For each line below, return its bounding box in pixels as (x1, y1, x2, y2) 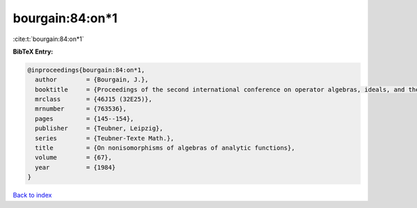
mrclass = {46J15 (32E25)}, (35, 95, 153, 104)
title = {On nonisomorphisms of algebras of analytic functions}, (35, 144, 295, 152)
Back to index (13, 191, 52, 200)
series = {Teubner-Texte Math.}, (35, 134, 174, 142)
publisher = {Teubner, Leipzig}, (35, 125, 163, 132)
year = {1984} (35, 163, 116, 171)
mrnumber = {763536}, (35, 105, 127, 113)
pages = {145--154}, (35, 115, 135, 122)
